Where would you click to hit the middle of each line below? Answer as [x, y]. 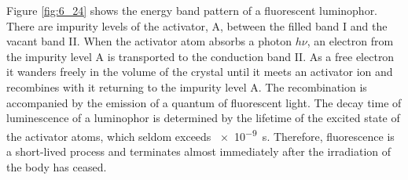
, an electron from [350, 41]
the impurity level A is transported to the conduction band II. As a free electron [200, 56]
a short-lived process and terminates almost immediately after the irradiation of [199, 151]
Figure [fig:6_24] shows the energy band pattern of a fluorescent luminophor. [192, 10]
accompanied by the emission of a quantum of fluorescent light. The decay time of [204, 102]
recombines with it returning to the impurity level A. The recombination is [187, 86]
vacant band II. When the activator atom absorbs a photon [149, 41]
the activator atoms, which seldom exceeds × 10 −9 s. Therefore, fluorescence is [200, 135]
